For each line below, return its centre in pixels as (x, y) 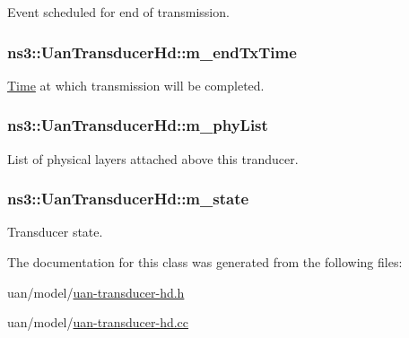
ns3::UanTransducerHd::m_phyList (138, 125)
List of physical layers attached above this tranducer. (153, 158)
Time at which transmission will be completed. (136, 85)
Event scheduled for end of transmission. (118, 12)
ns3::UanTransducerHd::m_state (128, 199)
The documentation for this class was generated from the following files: (205, 262)
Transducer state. (55, 232)
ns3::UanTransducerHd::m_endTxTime (152, 52)
